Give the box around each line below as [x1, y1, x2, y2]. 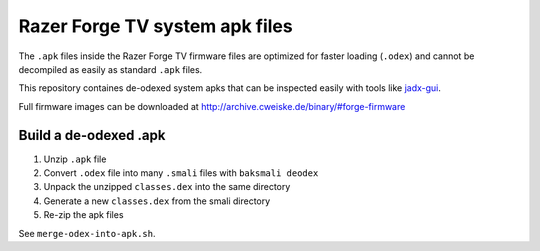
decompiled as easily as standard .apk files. [18, 63, 203, 75]
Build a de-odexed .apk [18, 126, 166, 144]
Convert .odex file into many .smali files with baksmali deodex [43, 167, 319, 179]
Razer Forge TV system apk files [18, 15, 294, 37]
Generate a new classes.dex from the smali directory [43, 195, 271, 207]
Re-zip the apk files [43, 209, 124, 221]
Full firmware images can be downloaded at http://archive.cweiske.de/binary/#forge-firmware [18, 100, 406, 112]
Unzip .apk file [43, 153, 107, 165]
